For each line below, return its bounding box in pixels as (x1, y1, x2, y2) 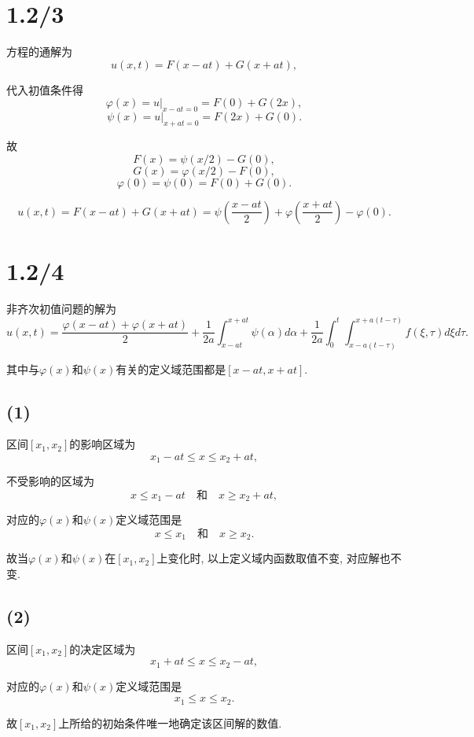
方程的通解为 (6, 43, 72, 60)
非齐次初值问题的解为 (6, 300, 116, 316)
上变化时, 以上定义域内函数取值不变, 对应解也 (156, 550, 391, 566)
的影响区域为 (69, 436, 136, 452)
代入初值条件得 (6, 81, 83, 98)
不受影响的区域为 (6, 473, 94, 489)
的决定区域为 (69, 640, 136, 657)
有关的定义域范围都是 (116, 360, 226, 377)
